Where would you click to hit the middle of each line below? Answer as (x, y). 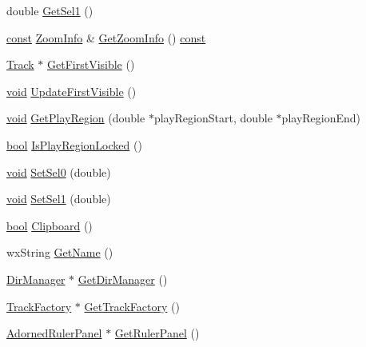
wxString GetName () (60, 252)
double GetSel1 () (50, 10)
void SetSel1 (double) (59, 199)
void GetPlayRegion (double (76, 118)
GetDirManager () (123, 279)
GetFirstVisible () (91, 64)
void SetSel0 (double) (59, 172)
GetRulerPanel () (157, 333)
